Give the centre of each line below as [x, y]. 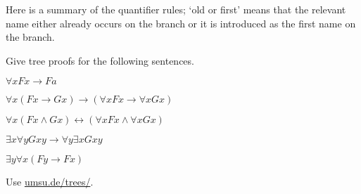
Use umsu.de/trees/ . [50, 182]
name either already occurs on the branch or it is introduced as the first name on [181, 23]
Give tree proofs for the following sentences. [100, 60]
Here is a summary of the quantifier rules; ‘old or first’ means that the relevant [176, 9]
